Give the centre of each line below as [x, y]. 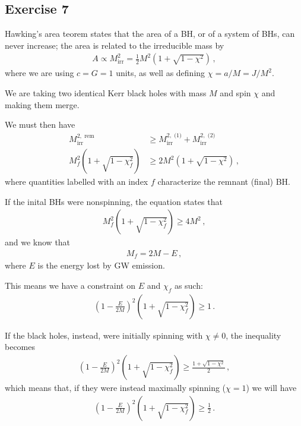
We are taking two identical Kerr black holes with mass [106, 93]
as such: [188, 285]
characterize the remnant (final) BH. [224, 182]
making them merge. [42, 104]
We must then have [40, 124]
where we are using [39, 73]
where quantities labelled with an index [77, 182]
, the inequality [254, 335]
